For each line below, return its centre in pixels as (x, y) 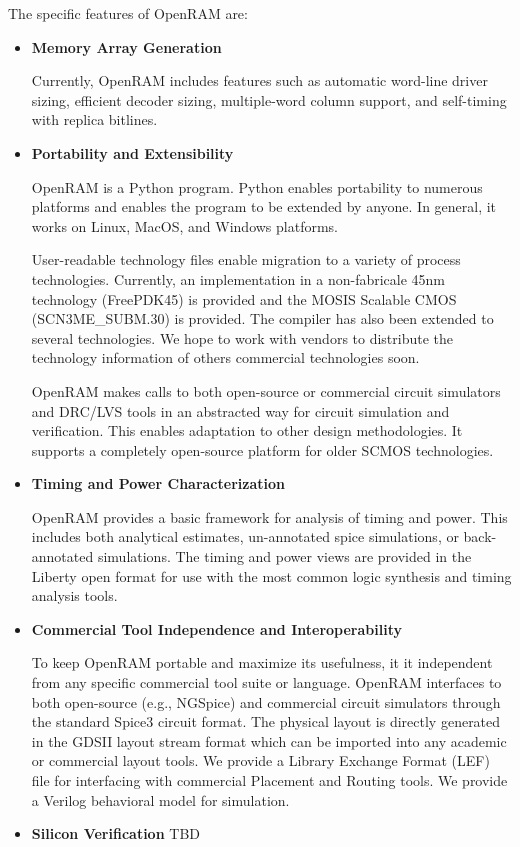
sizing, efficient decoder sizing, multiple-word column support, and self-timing (269, 99)
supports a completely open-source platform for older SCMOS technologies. (262, 449)
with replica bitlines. (94, 119)
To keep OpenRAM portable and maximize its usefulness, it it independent (262, 662)
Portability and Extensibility (132, 152)
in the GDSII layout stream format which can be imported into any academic (269, 740)
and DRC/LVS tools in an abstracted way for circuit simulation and (240, 410)
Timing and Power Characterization (158, 483)
